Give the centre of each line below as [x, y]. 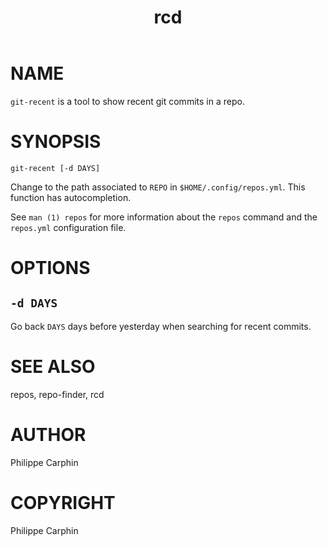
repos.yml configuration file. [68, 227]
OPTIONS [50, 268]
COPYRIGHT [63, 502]
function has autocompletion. [71, 197]
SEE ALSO [53, 367]
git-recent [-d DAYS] [55, 168]
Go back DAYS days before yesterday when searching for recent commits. [161, 326]
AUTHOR [48, 435]
